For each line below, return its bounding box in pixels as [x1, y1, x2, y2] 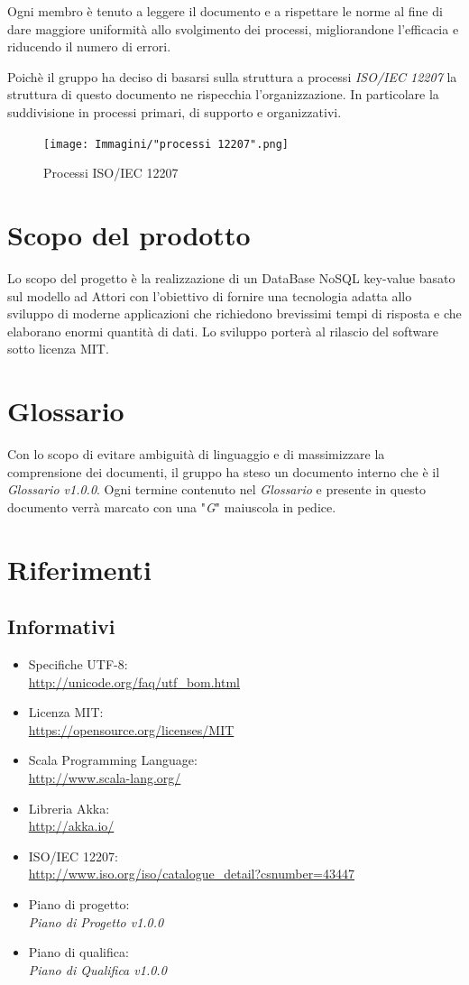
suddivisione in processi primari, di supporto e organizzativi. [7, 102, 342, 121]
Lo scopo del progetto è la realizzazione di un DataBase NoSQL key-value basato [7, 268, 455, 287]
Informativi [7, 612, 115, 640]
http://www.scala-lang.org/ [28, 768, 181, 787]
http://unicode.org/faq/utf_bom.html [28, 672, 241, 691]
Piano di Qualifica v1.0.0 [28, 960, 167, 979]
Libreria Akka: [28, 798, 110, 817]
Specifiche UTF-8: [28, 654, 128, 673]
